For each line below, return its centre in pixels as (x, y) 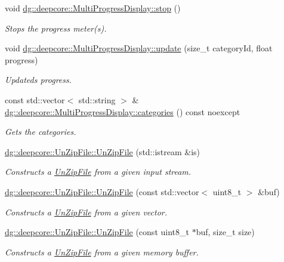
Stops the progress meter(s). (56, 28)
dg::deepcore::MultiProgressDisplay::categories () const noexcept (123, 111)
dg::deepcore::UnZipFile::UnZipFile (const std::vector (102, 191)
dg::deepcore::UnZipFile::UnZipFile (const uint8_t (97, 232)
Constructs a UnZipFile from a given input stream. (98, 172)
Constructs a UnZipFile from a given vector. (86, 212)
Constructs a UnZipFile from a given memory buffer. (102, 252)
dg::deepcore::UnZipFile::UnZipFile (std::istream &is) (103, 151)
